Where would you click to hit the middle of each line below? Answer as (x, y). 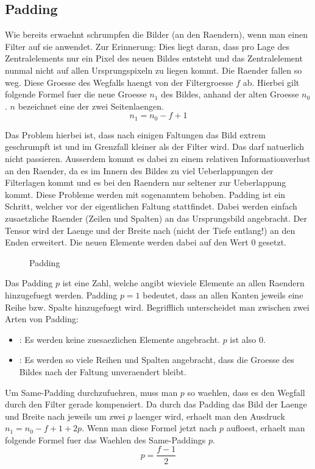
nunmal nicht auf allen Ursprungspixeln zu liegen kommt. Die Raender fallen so (154, 70)
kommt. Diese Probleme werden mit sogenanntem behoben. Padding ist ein (145, 194)
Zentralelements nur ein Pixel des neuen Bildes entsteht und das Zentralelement (154, 58)
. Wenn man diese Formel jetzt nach (149, 428)
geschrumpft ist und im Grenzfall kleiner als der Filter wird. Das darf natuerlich (155, 146)
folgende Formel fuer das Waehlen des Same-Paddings (105, 439)
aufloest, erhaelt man (266, 428)
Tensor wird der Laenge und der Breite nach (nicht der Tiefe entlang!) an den (150, 230)
